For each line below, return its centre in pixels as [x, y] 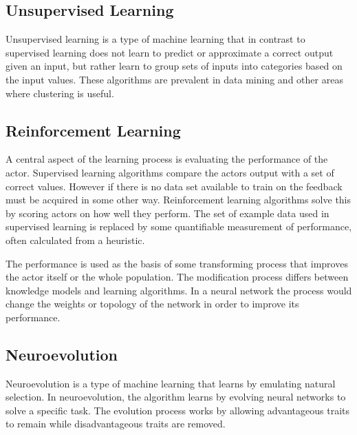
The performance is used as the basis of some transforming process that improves [177, 263]
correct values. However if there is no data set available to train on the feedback [174, 186]
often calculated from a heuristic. [75, 240]
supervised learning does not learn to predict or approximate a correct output [170, 52]
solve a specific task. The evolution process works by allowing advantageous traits [178, 410]
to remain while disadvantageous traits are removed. [116, 424]
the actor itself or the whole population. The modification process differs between [177, 277]
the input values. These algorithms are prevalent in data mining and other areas [174, 79]
